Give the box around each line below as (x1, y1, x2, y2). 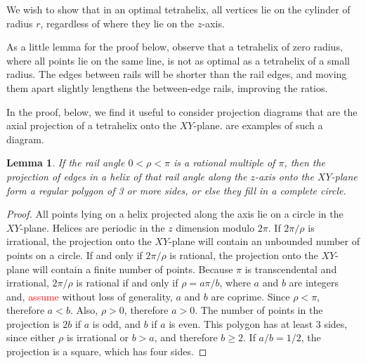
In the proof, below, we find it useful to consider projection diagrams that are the (6, 104, 358, 119)
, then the (284, 155, 326, 170)
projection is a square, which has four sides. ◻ (6, 344, 207, 359)
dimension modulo (176, 220, 255, 235)
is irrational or (66, 330, 129, 345)
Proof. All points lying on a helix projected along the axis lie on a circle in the (6, 206, 344, 221)
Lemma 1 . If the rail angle (6, 155, 125, 170)
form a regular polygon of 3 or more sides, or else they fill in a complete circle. (6, 183, 346, 197)
